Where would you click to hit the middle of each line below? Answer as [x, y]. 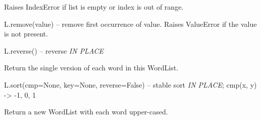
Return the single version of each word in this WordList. [91, 68]
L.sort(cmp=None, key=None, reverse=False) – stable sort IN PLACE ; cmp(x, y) [130, 84]
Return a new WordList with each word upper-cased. [86, 112]
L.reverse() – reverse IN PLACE [54, 50]
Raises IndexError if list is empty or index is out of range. [94, 7]
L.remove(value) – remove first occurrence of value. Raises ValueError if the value [130, 24]
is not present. [26, 34]
